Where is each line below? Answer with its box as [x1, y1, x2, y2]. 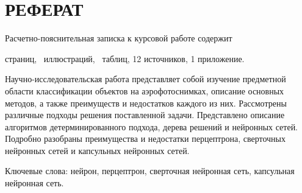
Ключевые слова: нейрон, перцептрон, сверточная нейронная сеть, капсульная [5, 164, 295, 177]
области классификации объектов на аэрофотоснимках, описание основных [5, 84, 284, 97]
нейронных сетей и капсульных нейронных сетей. [5, 144, 190, 156]
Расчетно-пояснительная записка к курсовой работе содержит [5, 32, 232, 44]
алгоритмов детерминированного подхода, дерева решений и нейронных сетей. [5, 120, 298, 133]
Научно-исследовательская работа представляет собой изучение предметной [5, 72, 286, 85]
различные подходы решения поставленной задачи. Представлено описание [5, 108, 285, 121]
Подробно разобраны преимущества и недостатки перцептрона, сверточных [5, 132, 286, 145]
